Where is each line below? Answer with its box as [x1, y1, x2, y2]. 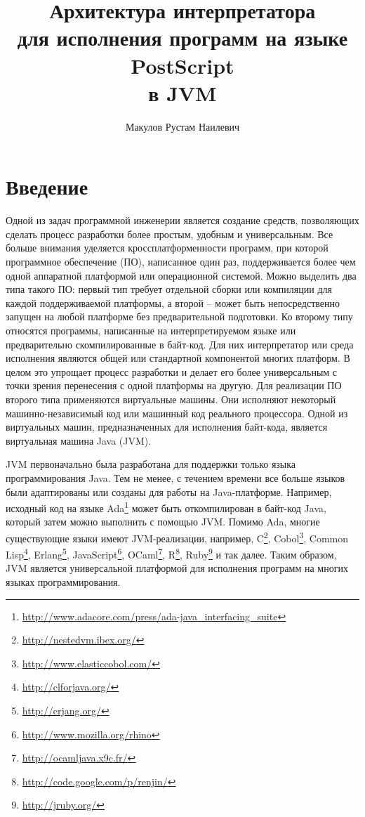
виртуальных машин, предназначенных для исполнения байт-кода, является [6, 419, 328, 434]
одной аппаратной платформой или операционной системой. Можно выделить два [6, 268, 357, 282]
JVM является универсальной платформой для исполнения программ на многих [6, 561, 348, 575]
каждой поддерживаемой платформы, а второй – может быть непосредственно [6, 295, 340, 310]
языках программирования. [6, 575, 121, 589]
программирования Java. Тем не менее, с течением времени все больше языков [6, 470, 345, 485]
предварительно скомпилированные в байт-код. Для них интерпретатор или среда [6, 336, 354, 351]
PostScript [131, 51, 234, 79]
